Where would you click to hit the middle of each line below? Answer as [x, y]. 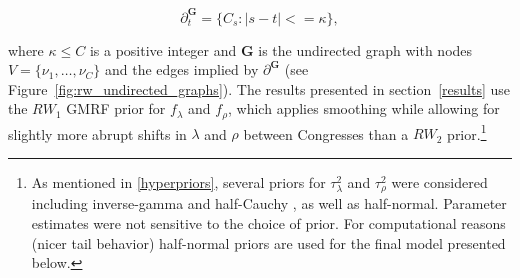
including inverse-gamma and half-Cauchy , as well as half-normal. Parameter [269, 203]
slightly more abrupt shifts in [97, 133]
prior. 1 [467, 132]
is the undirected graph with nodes [365, 49]
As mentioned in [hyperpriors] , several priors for [178, 181]
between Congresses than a [326, 133]
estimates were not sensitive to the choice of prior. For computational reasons [268, 223]
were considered [439, 181]
